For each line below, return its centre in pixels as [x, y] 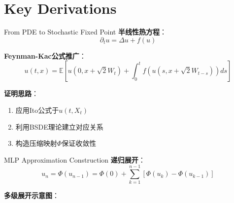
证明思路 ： [21, 93]
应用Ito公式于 [37, 110]
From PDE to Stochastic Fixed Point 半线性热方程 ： [85, 32]
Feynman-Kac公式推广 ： [45, 55]
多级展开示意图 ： [32, 195]
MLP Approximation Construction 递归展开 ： [75, 159]
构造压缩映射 [36, 143]
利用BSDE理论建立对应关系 [59, 126]
